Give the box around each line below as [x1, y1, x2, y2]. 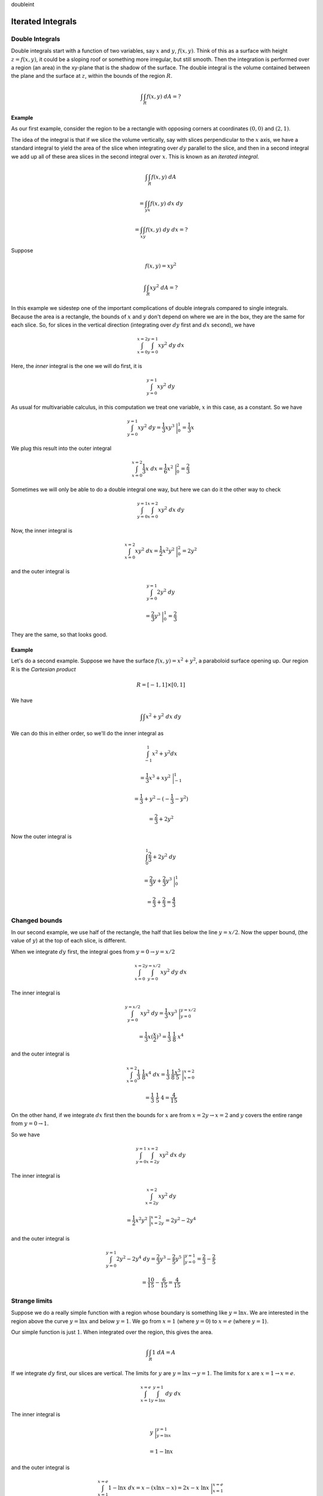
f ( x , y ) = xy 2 [145, 262, 176, 269]
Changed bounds [11, 916, 63, 925]
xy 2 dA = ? [150, 283, 178, 291]
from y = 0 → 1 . [11, 1120, 49, 1127]
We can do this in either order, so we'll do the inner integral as [11, 729, 164, 737]
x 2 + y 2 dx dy [145, 712, 182, 720]
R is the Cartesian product [11, 665, 76, 673]
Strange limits [11, 1296, 53, 1305]
